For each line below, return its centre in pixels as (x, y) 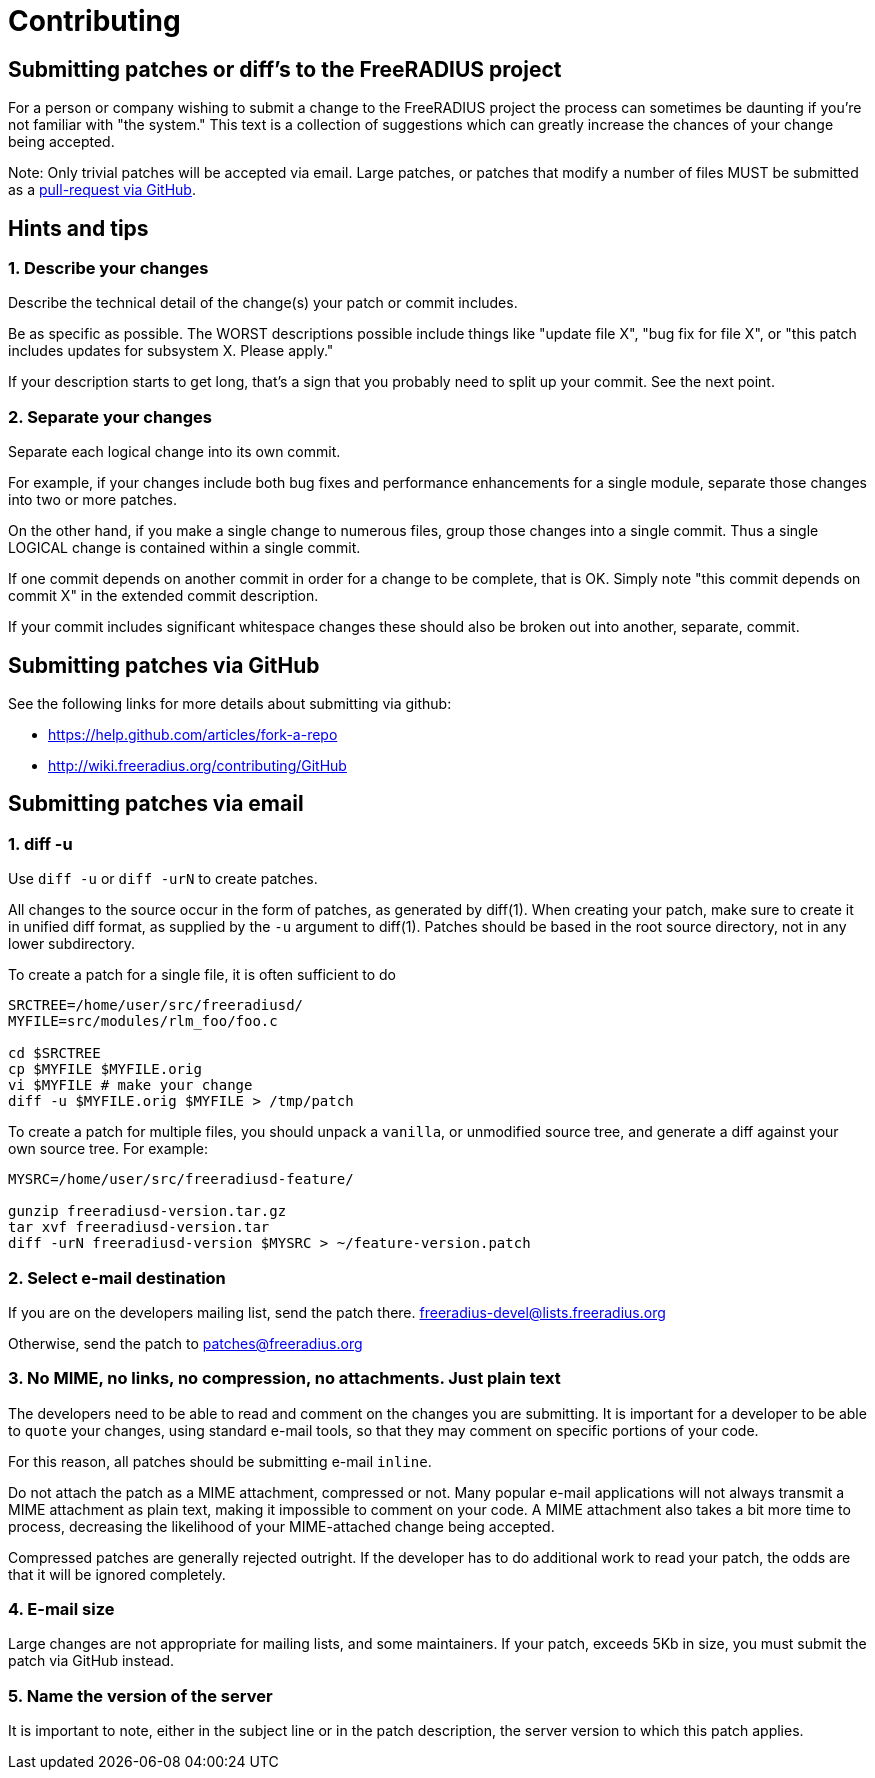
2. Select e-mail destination (117, 1277)
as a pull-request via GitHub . (102, 190)
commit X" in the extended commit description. (163, 596)
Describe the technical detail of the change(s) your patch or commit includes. (263, 303)
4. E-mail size (61, 1609)
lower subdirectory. (72, 944)
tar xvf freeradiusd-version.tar (139, 1227)
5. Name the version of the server (140, 1695)
